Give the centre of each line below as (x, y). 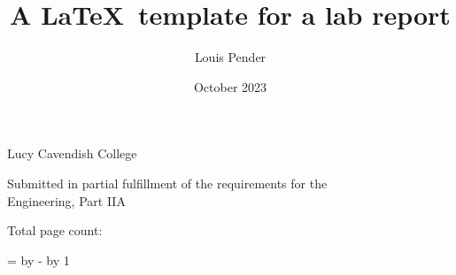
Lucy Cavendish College (72, 153)
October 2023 (230, 86)
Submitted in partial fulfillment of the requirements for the (167, 183)
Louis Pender (230, 57)
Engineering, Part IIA (66, 200)
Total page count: (55, 230)
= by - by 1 (39, 260)
